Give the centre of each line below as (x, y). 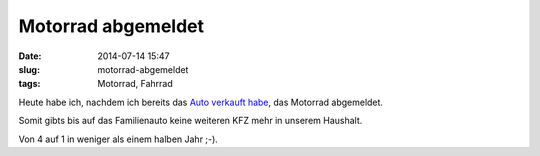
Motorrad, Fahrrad (135, 84)
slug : (29, 69)
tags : (29, 84)
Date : (30, 56)
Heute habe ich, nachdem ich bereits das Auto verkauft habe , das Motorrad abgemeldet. (201, 102)
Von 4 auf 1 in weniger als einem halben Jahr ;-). (118, 139)
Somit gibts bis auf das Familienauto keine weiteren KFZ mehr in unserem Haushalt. (190, 121)
